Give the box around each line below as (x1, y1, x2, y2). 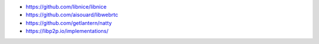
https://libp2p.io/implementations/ (25, 28, 109, 35)
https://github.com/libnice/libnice (25, 3, 107, 10)
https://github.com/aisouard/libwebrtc (25, 12, 118, 19)
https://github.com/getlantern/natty (25, 19, 112, 26)
